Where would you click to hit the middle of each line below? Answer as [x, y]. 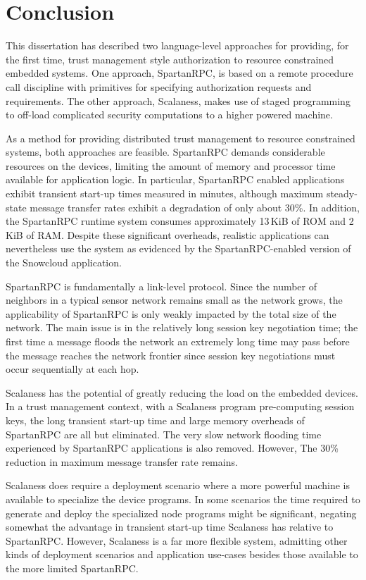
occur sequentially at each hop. [72, 369]
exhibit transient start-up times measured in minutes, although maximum [165, 193]
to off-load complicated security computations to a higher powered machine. [169, 115]
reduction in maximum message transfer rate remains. [122, 461]
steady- [342, 193]
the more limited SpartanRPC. [72, 568]
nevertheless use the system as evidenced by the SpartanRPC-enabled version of [178, 248]
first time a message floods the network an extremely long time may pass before [178, 341]
